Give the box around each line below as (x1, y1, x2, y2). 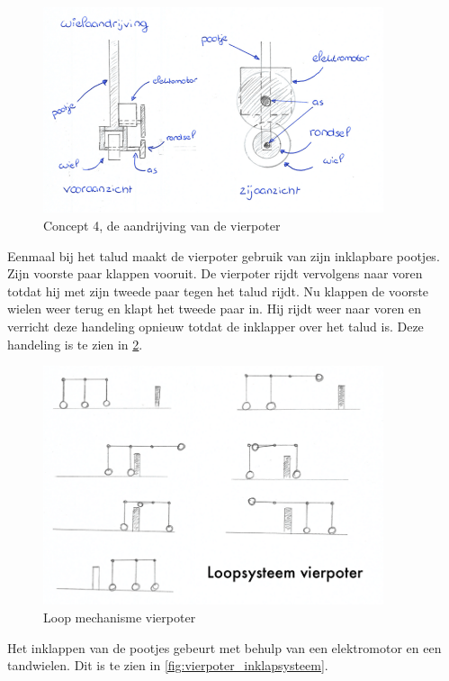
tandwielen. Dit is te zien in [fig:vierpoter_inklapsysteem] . (7, 656, 328, 675)
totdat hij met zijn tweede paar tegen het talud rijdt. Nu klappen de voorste (7, 281, 429, 300)
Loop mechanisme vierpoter (43, 607, 196, 626)
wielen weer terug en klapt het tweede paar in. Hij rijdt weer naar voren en (7, 299, 421, 318)
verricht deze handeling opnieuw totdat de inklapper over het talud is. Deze (7, 317, 424, 336)
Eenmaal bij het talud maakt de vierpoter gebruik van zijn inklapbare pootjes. (7, 246, 440, 265)
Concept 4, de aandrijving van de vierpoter (43, 216, 281, 235)
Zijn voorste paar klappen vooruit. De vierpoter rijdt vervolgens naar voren (7, 264, 423, 283)
